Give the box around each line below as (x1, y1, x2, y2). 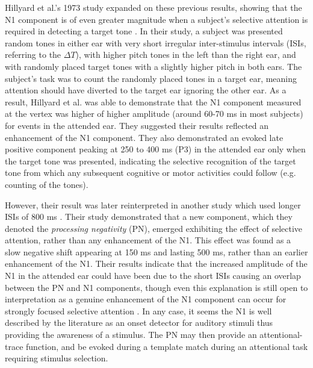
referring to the (5, 48, 61, 61)
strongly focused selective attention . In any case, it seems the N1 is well (5, 304, 272, 317)
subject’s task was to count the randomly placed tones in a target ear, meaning (5, 72, 297, 84)
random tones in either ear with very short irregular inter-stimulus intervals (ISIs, (5, 36, 306, 49)
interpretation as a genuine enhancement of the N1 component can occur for (5, 293, 287, 305)
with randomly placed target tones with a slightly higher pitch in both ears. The (5, 60, 302, 72)
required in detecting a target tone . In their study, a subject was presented (5, 25, 283, 37)
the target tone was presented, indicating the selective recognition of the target (5, 154, 296, 167)
